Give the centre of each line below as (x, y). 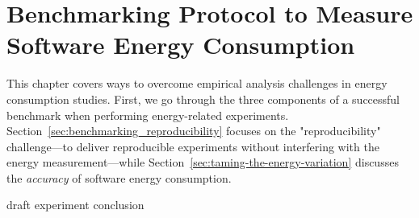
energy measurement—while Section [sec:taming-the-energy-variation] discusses (203, 162)
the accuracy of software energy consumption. (119, 177)
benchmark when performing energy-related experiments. (148, 115)
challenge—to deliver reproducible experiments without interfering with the (193, 146)
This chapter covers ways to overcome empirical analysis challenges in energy (197, 83)
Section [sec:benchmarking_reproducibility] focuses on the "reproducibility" (194, 131)
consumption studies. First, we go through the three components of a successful (203, 99)
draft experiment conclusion (75, 205)
